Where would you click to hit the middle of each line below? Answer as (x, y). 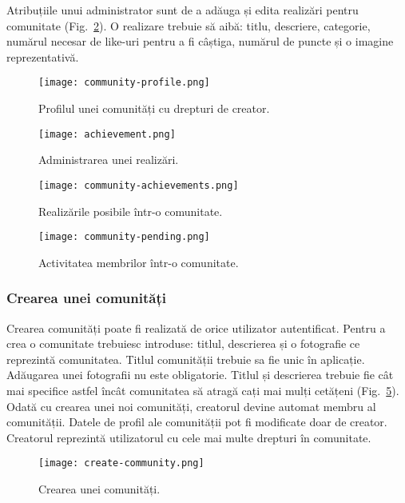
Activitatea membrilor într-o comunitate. (139, 262)
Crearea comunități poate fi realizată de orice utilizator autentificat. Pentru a (196, 327)
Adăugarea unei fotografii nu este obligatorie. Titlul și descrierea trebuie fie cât (200, 375)
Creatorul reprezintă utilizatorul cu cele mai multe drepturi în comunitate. (189, 437)
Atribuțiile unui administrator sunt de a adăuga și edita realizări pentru (183, 10)
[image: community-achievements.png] (139, 185)
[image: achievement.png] (107, 134)
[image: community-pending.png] (124, 237)
